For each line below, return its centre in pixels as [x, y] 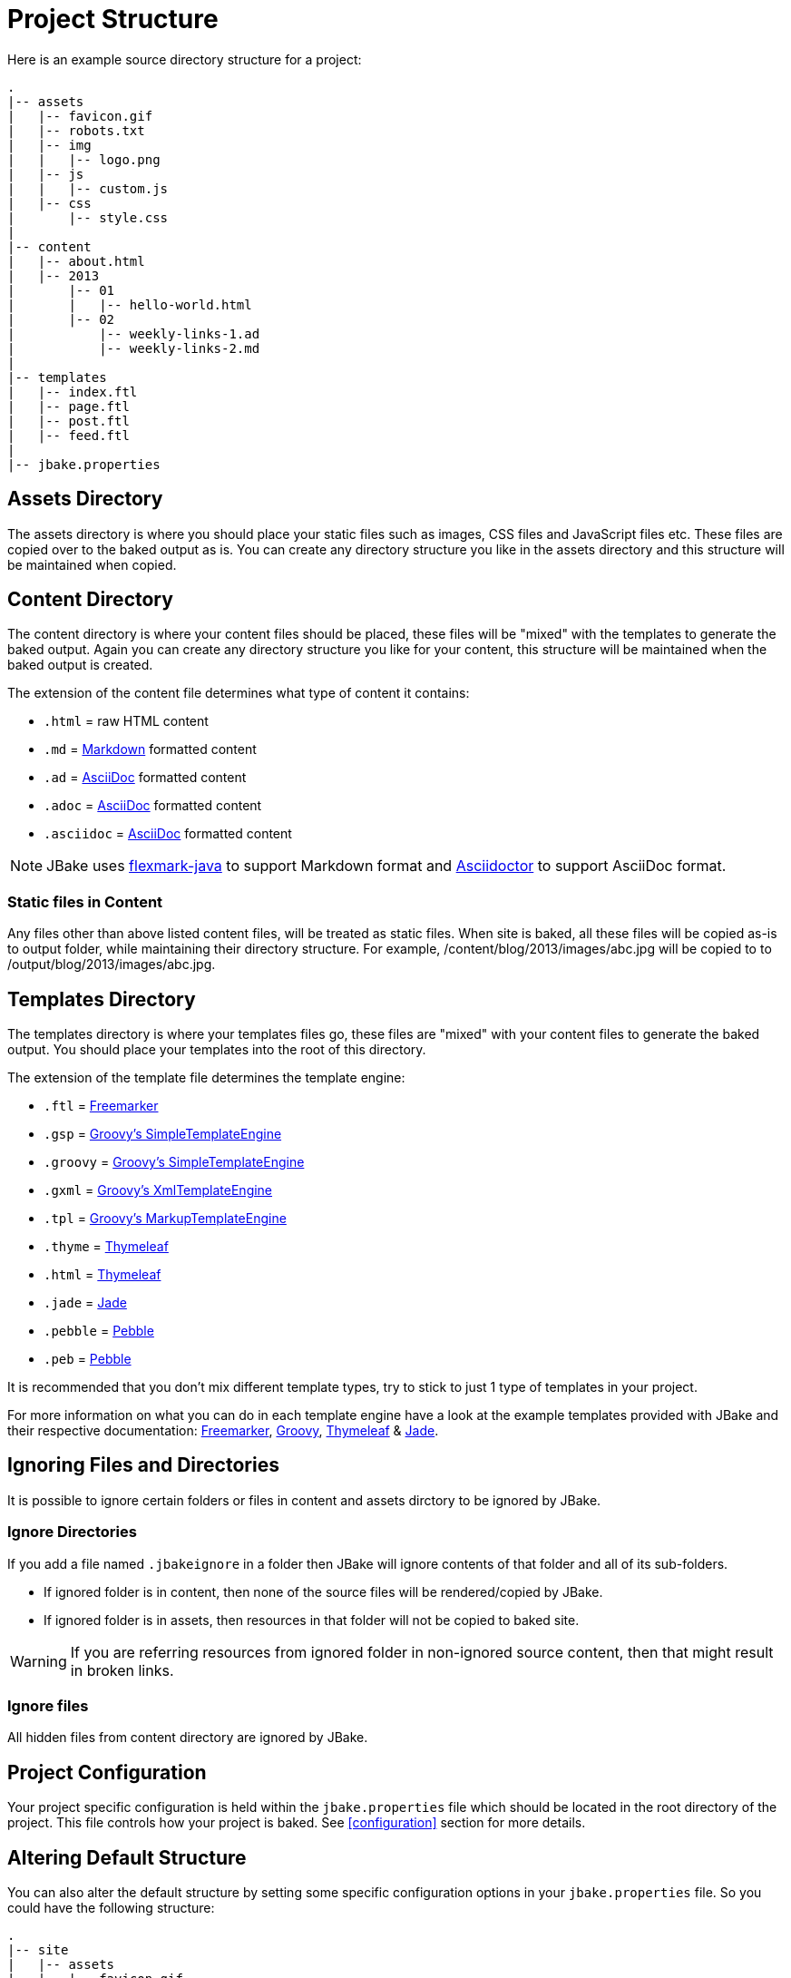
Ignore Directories [72, 1532]
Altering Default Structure [127, 1857]
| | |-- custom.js [88, 188]
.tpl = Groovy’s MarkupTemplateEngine [165, 1219]
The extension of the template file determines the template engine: [206, 1078]
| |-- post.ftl [68, 421]
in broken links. [122, 1670]
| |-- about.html [76, 261]
